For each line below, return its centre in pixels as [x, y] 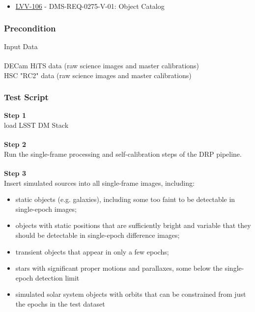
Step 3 [15, 173]
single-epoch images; [46, 209]
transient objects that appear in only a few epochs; [92, 251]
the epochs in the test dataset [60, 303]
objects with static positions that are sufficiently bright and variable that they [133, 225]
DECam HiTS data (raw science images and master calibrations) [102, 65]
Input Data [21, 46]
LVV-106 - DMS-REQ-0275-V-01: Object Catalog [90, 6]
